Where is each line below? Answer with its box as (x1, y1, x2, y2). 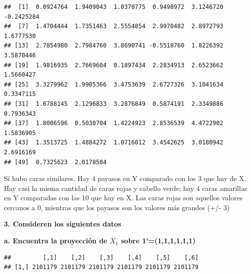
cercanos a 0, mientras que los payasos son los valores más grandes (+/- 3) (4, 202, 230, 212)
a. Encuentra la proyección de (4, 235, 107, 246)
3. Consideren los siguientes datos (4, 219, 122, 229)
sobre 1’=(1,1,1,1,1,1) (121, 235, 196, 246)
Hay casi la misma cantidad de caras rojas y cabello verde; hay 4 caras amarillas (4, 183, 248, 193)
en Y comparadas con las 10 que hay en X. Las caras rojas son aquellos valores (4, 192, 243, 203)
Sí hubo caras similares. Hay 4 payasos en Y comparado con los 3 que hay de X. (4, 173, 247, 183)
